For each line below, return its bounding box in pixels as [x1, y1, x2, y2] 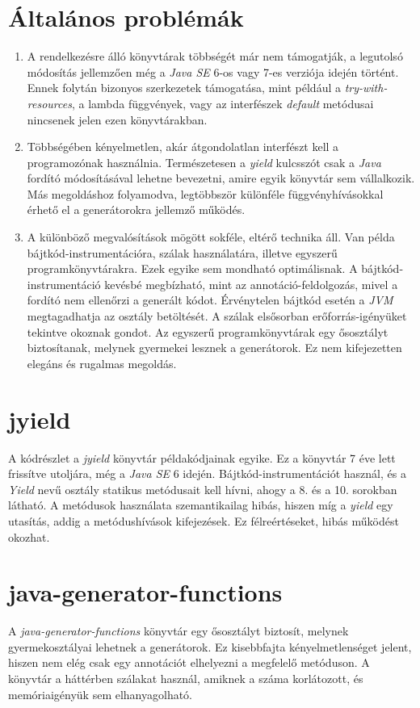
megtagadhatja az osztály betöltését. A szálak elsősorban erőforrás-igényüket [27, 308, 407, 325]
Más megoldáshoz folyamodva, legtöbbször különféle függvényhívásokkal [27, 185, 384, 202]
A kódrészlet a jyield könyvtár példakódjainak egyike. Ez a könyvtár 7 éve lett [8, 449, 396, 466]
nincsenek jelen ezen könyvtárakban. [27, 111, 208, 128]
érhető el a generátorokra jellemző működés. [27, 201, 246, 218]
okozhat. [8, 528, 50, 545]
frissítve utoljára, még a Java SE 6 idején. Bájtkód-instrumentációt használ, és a [8, 465, 406, 482]
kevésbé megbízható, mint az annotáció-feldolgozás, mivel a [104, 275, 398, 292]
